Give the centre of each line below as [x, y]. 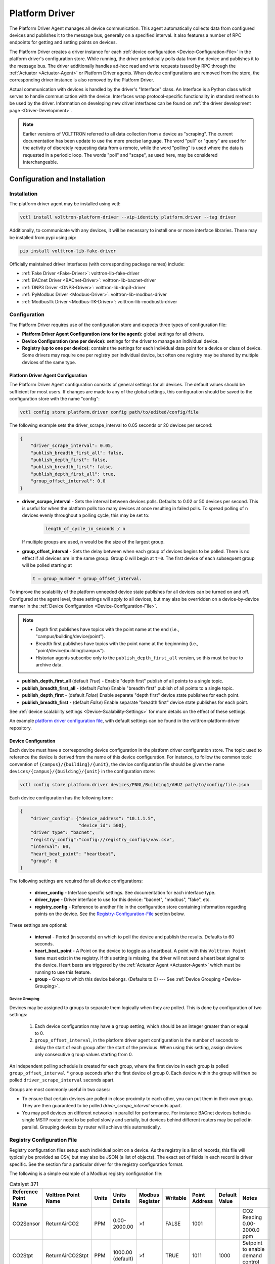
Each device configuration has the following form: [61, 798]
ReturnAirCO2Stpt [67, 1255]
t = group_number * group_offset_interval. [87, 579]
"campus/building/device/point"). [71, 637]
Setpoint [253, 1243]
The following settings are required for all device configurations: [76, 881]
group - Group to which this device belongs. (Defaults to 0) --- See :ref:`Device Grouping [128, 979]
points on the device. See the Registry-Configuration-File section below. [110, 914]
